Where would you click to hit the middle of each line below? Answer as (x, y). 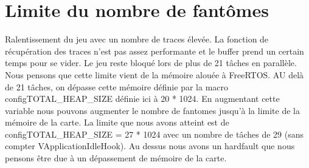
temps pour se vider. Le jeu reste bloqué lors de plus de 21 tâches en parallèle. (151, 63)
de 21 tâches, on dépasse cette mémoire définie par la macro (116, 86)
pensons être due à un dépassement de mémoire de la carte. (116, 158)
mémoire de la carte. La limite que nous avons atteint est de (117, 122)
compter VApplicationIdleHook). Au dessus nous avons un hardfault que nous (150, 146)
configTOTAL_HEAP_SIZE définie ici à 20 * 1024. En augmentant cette (142, 99)
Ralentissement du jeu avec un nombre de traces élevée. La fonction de (137, 39)
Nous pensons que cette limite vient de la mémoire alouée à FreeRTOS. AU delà (154, 74)
